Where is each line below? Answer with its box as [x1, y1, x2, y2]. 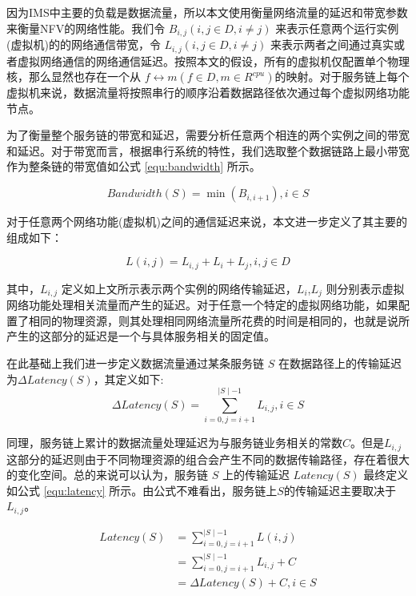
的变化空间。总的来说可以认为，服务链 [6, 466, 208, 483]
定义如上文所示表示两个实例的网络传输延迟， [61, 280, 297, 296]
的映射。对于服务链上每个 [274, 68, 410, 85]
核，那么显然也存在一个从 [6, 68, 141, 85]
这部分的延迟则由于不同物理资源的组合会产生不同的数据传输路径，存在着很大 [6, 450, 410, 467]
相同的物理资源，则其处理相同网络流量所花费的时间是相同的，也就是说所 [28, 312, 410, 328]
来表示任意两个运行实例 [275, 19, 399, 36]
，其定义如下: [93, 370, 164, 387]
